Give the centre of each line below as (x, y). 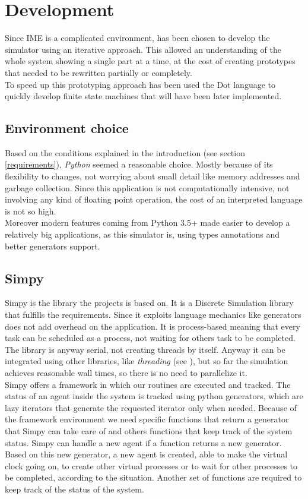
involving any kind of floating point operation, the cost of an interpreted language (154, 199)
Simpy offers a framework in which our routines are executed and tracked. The (148, 384)
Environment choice (67, 128)
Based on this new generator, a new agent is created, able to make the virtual (146, 454)
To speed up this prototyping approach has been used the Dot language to (140, 84)
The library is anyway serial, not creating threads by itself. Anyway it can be (145, 349)
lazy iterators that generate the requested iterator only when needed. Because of (151, 407)
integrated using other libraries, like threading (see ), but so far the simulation (147, 361)
